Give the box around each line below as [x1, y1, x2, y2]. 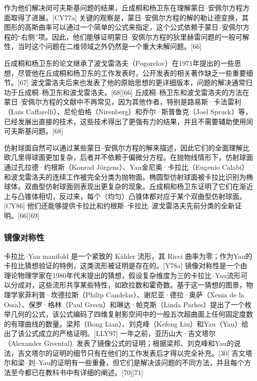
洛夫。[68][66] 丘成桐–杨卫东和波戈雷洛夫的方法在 [90, 87, 250, 97]
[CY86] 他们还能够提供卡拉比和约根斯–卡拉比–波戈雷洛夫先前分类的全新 [4, 200, 235, 211]
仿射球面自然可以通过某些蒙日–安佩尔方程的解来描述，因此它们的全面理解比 [4, 142, 250, 152]
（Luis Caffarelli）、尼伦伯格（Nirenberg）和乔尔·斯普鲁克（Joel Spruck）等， [4, 106, 252, 116]
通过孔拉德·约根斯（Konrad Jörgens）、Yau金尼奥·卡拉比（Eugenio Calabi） [4, 161, 249, 172]
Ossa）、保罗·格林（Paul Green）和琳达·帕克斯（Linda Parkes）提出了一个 [4, 299, 245, 309]
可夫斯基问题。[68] [4, 126, 63, 136]
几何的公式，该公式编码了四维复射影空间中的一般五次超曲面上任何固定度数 [10, 309, 253, 319]
